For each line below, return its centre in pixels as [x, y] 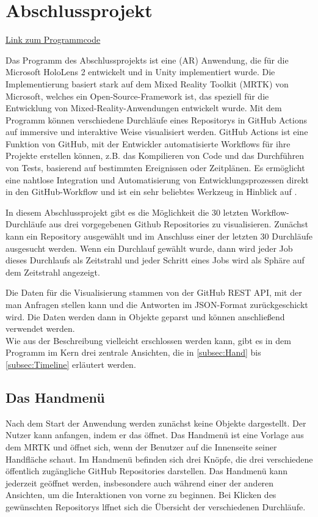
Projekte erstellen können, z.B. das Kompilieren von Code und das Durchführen [155, 156]
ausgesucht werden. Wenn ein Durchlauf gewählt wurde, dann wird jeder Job [149, 248]
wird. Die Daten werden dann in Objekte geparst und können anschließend [145, 316]
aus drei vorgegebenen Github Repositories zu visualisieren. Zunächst [179, 224]
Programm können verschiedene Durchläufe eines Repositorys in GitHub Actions [156, 119]
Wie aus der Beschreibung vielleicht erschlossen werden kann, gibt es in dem [148, 340]
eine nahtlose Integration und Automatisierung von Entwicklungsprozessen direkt [157, 179]
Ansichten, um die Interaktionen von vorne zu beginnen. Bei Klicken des [141, 495]
